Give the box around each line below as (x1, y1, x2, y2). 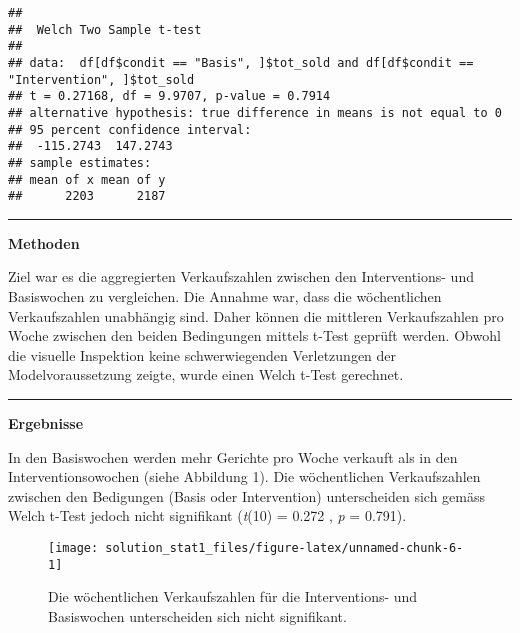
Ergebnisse (8, 413, 84, 434)
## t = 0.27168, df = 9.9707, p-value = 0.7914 (8, 89, 331, 104)
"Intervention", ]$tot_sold (8, 72, 195, 87)
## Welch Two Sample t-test (8, 22, 202, 37)
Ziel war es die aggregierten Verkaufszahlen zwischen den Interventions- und (8, 266, 474, 287)
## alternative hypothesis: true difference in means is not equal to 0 (8, 105, 502, 120)
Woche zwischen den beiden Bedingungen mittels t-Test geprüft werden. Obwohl (8, 325, 501, 346)
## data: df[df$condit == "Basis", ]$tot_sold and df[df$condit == (8, 55, 474, 70)
